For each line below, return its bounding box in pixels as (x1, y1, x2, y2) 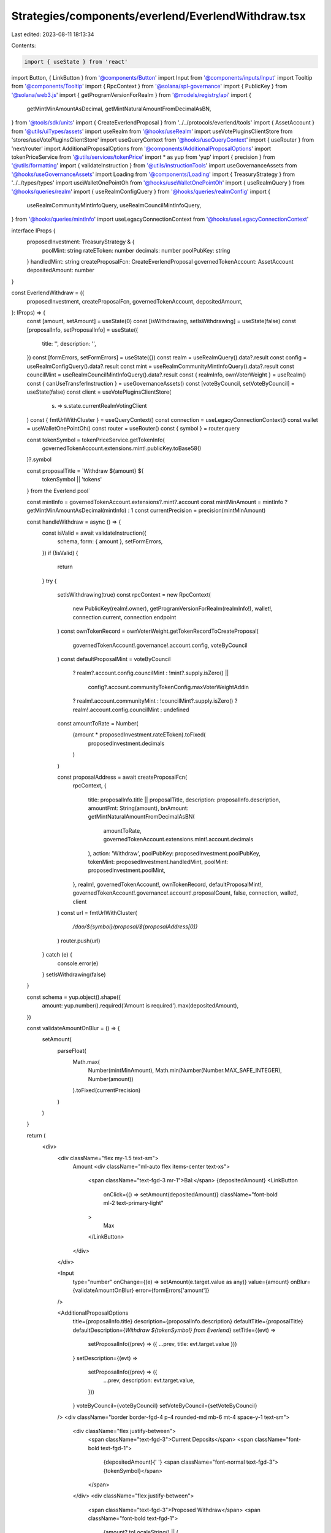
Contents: (11, 42, 36, 49)
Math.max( (72, 1058, 101, 1066)
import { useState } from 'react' (24, 58, 128, 65)
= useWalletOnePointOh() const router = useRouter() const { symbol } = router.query (26, 425, 240, 432)
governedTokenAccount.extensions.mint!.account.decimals (103, 836, 254, 843)
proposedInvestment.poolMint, (88, 866, 165, 874)
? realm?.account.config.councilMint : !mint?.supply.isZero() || (72, 669, 229, 677)
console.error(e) (57, 960, 99, 967)
